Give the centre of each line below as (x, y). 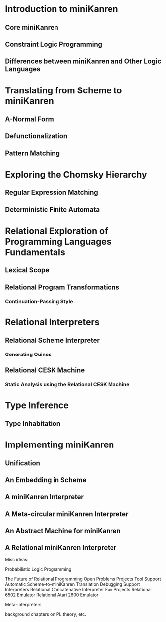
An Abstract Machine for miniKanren (63, 531)
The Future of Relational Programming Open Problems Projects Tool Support (83, 579)
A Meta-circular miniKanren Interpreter (67, 514)
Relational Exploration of (56, 231)
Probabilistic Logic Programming (38, 569)
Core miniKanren (32, 28)
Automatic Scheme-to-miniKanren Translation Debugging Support (73, 584)
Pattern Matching (33, 153)
